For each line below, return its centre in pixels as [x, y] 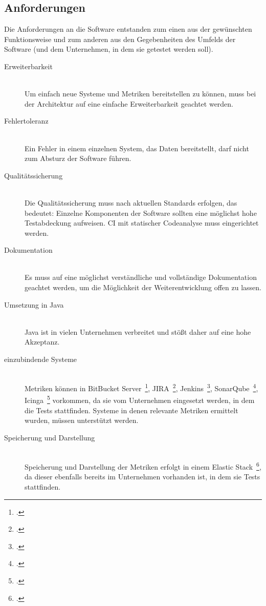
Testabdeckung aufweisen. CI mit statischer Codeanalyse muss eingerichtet [142, 223]
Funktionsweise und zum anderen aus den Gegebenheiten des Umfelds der [120, 39]
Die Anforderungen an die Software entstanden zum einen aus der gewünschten [128, 29]
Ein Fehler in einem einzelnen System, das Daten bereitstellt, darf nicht [137, 148]
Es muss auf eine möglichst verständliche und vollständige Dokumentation [141, 277]
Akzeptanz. [42, 342]
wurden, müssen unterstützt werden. [82, 420]
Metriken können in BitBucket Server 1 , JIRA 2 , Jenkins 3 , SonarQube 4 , [141, 387]
